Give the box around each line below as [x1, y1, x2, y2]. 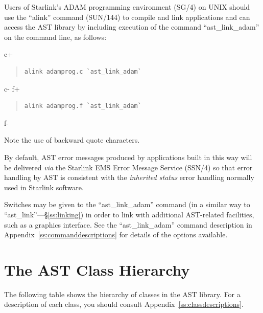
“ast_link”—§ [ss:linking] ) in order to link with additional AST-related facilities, [4, 209, 254, 219]
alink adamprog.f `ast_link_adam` [24, 102, 141, 110]
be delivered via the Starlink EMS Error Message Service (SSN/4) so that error [4, 162, 253, 172]
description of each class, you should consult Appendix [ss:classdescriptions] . [4, 299, 244, 309]
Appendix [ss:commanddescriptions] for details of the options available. [4, 229, 228, 240]
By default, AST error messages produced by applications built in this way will [4, 151, 252, 162]
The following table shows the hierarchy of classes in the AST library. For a [4, 288, 241, 299]
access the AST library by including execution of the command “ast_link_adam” [4, 21, 259, 32]
